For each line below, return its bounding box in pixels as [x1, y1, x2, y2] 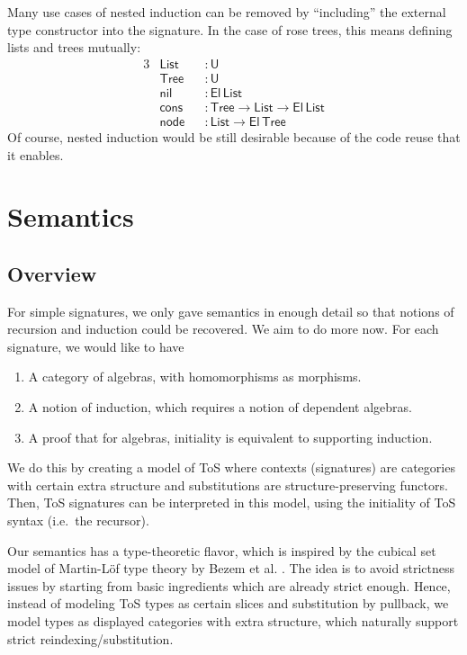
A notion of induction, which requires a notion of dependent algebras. [28, 398, 412, 417]
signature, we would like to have [7, 336, 184, 355]
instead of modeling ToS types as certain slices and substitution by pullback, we [7, 594, 449, 613]
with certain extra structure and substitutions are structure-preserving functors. [7, 475, 448, 494]
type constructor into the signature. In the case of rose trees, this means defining [7, 20, 453, 39]
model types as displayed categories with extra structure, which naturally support [7, 612, 459, 631]
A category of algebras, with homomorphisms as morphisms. [28, 367, 362, 386]
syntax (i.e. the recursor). [7, 511, 149, 530]
